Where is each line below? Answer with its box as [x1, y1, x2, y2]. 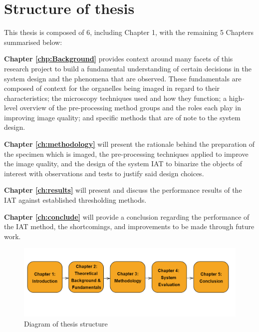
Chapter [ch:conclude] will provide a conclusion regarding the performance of [4, 211, 250, 222]
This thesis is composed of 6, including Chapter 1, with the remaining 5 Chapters [4, 27, 254, 37]
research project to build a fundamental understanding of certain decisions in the [4, 63, 252, 73]
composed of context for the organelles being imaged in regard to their [4, 83, 220, 93]
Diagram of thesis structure [24, 319, 108, 329]
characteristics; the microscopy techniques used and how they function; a [4, 92, 227, 103]
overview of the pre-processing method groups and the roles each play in [19, 102, 241, 113]
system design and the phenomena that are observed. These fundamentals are [4, 73, 242, 83]
